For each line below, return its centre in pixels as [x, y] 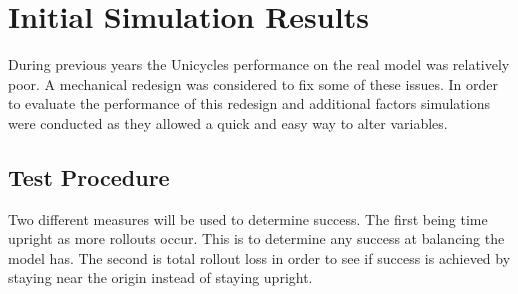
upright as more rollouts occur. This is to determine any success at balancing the [256, 238]
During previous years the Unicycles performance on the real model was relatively [259, 64]
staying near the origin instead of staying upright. [160, 277]
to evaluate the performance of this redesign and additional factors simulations [249, 103]
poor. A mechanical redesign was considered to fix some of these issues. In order [253, 83]
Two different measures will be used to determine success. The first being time [248, 218]
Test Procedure [89, 176]
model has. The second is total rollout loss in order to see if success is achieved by [259, 257]
